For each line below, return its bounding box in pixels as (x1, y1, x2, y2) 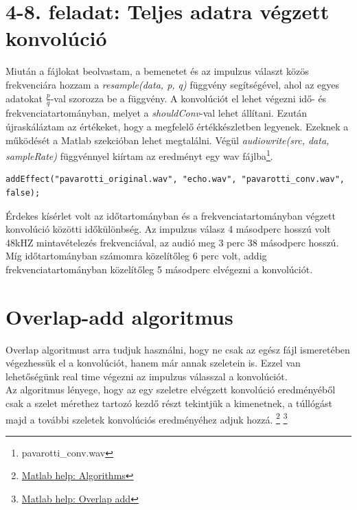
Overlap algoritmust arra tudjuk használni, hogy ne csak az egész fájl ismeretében (5, 342, 350, 356)
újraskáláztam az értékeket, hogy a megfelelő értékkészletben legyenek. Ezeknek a (5, 119, 349, 133)
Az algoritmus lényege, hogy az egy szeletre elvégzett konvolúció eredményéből (5, 382, 336, 397)
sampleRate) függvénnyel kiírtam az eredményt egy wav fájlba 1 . (5, 147, 273, 163)
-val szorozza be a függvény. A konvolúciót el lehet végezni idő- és (50, 91, 327, 105)
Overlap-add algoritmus (5, 302, 233, 330)
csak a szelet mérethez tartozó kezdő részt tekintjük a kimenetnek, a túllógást (5, 396, 332, 410)
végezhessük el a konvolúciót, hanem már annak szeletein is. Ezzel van (5, 356, 301, 370)
